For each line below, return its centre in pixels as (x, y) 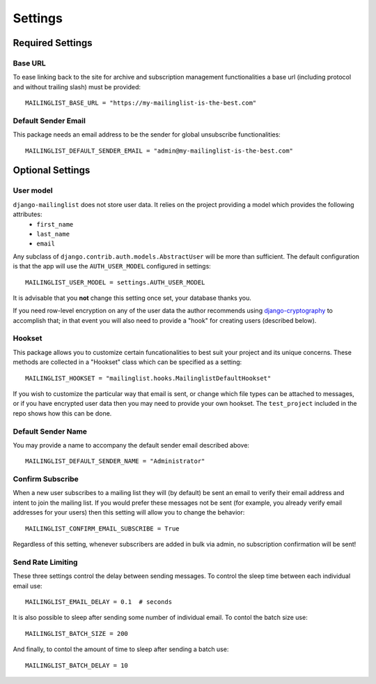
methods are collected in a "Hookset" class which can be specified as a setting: (127, 362)
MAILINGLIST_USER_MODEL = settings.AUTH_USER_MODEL (115, 282)
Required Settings (53, 43)
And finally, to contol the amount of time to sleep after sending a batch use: (121, 649)
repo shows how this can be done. (62, 413)
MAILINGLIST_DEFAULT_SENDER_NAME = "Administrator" (115, 461)
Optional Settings (52, 170)
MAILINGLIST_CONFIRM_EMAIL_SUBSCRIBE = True (103, 529)
